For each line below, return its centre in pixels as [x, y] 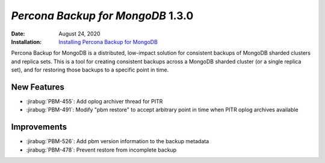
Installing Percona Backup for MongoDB [108, 42]
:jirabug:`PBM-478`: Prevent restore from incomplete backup [101, 150]
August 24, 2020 [79, 34]
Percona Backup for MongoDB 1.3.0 [102, 16]
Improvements [39, 127]
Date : [18, 34]
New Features [38, 87]
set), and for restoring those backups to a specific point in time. [90, 70]
